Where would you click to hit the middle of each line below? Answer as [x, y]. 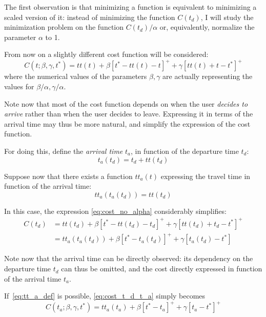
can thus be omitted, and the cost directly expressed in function [162, 269]
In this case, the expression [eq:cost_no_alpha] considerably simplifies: [115, 211]
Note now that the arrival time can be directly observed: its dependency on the [129, 258]
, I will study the [227, 17]
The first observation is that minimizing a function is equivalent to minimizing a [130, 7]
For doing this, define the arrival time [64, 151]
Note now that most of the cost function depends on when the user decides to [126, 103]
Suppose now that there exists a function [68, 176]
